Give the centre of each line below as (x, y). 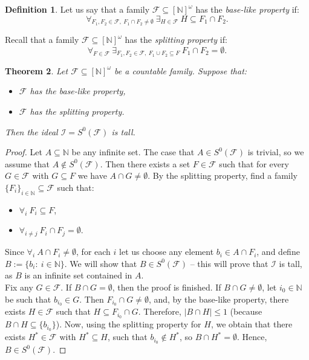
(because (246, 311)
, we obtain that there (252, 324)
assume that (28, 163)
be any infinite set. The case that (133, 152)
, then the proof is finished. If (167, 287)
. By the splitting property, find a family (223, 175)
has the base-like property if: (247, 9)
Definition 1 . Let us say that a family (77, 9)
